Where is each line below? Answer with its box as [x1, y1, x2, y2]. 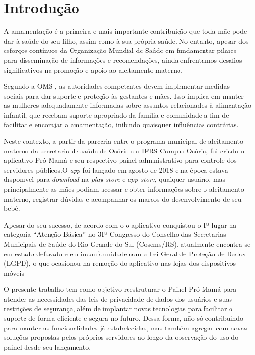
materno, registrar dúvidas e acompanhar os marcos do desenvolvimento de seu [4, 193, 242, 203]
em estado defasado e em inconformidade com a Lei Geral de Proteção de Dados [4, 248, 246, 258]
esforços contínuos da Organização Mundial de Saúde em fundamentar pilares [4, 45, 237, 55]
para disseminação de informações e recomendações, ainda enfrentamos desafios [4, 54, 242, 65]
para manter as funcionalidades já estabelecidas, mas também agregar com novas [4, 322, 247, 332]
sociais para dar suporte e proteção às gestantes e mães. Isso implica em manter [4, 90, 244, 101]
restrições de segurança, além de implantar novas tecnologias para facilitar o [4, 303, 233, 313]
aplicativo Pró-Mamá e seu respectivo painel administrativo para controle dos [4, 155, 237, 165]
